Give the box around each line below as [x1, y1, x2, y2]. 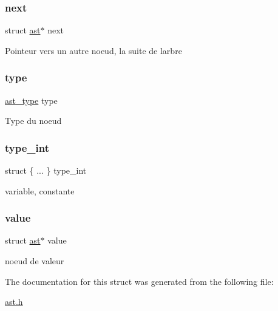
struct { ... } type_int [5, 164, 87, 177]
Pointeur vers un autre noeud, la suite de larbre [5, 44, 182, 56]
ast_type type [5, 94, 58, 106]
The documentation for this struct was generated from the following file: [5, 275, 274, 287]
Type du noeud [5, 114, 62, 127]
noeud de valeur [5, 255, 64, 267]
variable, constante [5, 184, 75, 197]
